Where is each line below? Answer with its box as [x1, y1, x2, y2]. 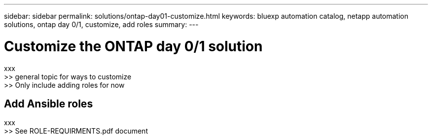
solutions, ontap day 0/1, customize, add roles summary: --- [4, 20, 199, 29]
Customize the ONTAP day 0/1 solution [4, 37, 263, 55]
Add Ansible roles [4, 97, 93, 110]
